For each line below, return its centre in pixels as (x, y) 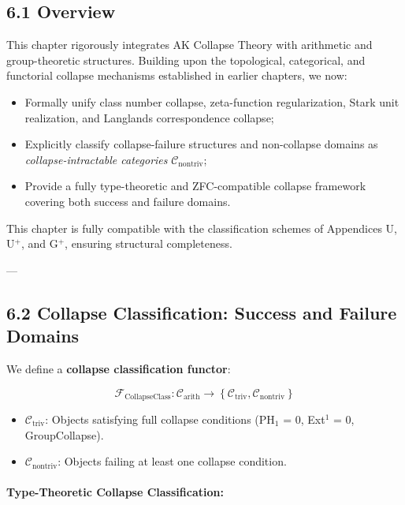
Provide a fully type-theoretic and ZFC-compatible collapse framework (195, 186)
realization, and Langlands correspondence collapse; (149, 117)
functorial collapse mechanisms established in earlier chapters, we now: (177, 75)
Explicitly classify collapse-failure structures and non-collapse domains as (201, 144)
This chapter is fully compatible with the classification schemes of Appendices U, (202, 228)
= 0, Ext (304, 419)
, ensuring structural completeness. (149, 243)
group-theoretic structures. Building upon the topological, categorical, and (186, 60)
